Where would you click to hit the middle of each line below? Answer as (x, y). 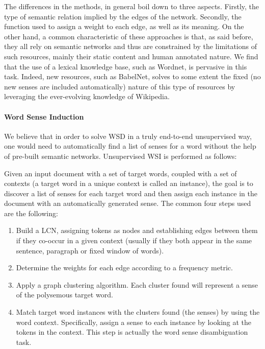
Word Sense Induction (44, 116)
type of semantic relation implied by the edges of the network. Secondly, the (123, 16)
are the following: (31, 213)
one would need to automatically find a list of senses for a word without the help (130, 146)
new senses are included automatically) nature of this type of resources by (120, 86)
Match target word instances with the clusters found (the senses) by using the (138, 312)
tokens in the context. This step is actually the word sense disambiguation (132, 332)
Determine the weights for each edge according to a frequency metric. (124, 267)
